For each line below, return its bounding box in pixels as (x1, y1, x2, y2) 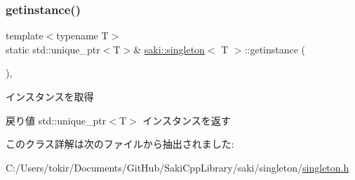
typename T (56, 28, 109, 43)
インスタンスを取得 (6, 89, 94, 103)
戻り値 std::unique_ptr (6, 112, 107, 127)
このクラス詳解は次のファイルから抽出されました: (6, 136, 234, 151)
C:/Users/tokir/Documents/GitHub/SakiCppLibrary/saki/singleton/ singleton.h (6, 160, 349, 174)
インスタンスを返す (142, 112, 231, 127)
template (6, 28, 43, 43)
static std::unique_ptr (6, 41, 100, 56)
